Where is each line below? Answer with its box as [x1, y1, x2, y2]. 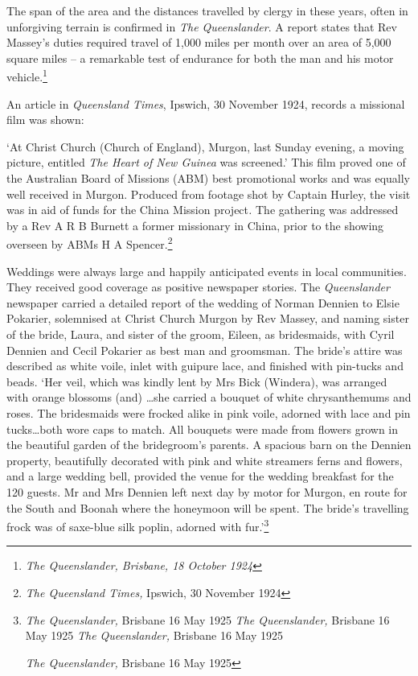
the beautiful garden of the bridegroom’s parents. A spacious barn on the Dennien [6, 436, 412, 453]
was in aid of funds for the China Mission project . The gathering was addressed [6, 201, 399, 218]
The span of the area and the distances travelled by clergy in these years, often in [6, 2, 408, 19]
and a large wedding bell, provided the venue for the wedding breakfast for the [6, 468, 394, 484]
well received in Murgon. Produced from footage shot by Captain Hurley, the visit [6, 185, 411, 202]
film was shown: [6, 111, 84, 128]
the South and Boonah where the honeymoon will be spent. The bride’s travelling [6, 499, 409, 516]
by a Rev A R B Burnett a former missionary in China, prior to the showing [6, 216, 384, 233]
